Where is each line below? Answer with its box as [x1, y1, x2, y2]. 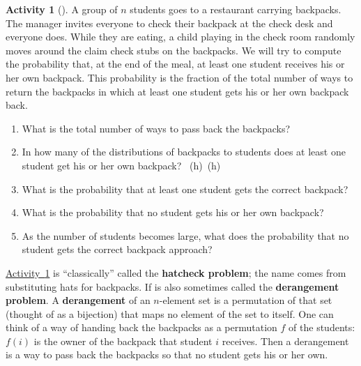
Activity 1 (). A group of [6, 2, 118, 16]
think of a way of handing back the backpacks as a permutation [6, 320, 277, 335]
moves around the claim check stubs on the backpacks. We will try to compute [6, 43, 341, 57]
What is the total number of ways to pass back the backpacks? [22, 121, 291, 135]
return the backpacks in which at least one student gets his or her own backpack [6, 84, 349, 98]
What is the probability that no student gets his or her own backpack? [22, 205, 324, 220]
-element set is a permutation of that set [159, 293, 332, 307]
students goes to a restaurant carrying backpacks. [130, 2, 341, 16]
